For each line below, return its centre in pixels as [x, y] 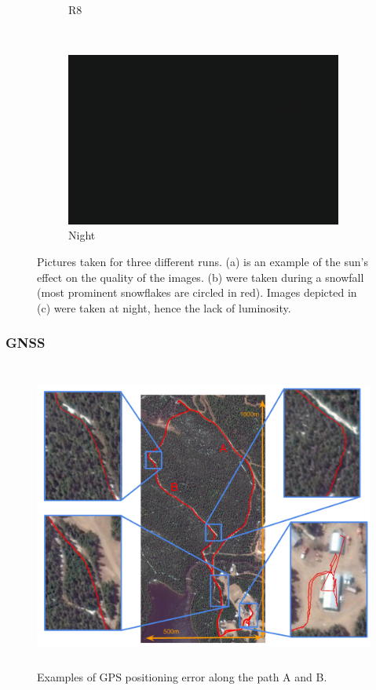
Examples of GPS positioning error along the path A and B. [182, 677]
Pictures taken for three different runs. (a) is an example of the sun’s [203, 262]
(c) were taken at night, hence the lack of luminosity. [164, 307]
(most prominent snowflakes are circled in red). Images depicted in [197, 292]
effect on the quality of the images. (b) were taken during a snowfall [201, 277]
